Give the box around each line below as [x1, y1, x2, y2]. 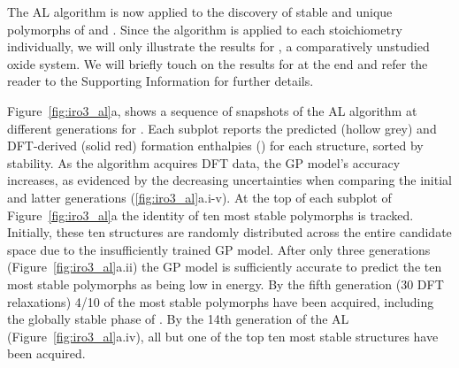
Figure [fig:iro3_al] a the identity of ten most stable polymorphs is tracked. [7, 205, 414, 224]
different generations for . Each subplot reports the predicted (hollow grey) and [7, 119, 437, 137]
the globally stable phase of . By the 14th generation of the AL [7, 310, 349, 328]
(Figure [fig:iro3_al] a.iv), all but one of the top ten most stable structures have [7, 326, 439, 345]
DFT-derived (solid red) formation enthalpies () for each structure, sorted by [7, 136, 424, 155]
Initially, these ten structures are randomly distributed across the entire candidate [7, 223, 452, 241]
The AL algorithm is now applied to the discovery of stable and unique [7, 3, 393, 20]
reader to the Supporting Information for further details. [7, 72, 314, 90]
